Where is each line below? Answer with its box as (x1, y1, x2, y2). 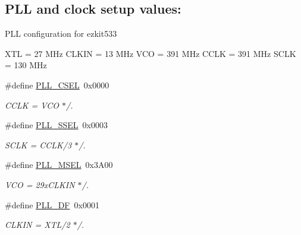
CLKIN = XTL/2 (5, 218, 70, 231)
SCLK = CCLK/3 (5, 138, 72, 151)
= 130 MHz (5, 59, 47, 71)
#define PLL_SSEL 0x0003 (5, 119, 108, 131)
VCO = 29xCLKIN (5, 178, 75, 190)
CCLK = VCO (5, 99, 59, 111)
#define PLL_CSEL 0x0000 (5, 78, 109, 91)
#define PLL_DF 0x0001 (5, 198, 99, 211)
